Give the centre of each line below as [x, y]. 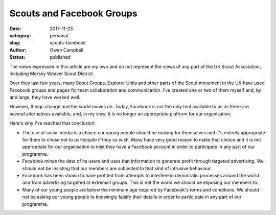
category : [20, 35]
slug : [15, 43]
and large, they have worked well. [45, 98]
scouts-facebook [68, 43]
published [60, 57]
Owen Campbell [67, 50]
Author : [18, 50]
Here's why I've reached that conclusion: [53, 123]
